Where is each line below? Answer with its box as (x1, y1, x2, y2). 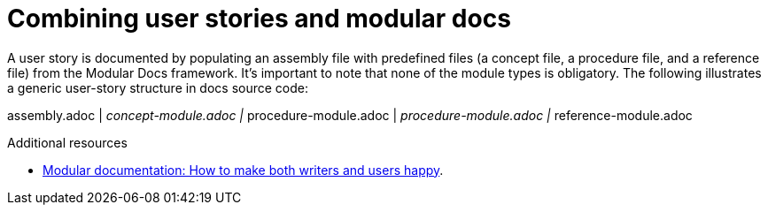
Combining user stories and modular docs (7, 4, 511, 34)
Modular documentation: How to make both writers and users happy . (43, 162, 444, 178)
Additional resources (7, 134, 128, 150)
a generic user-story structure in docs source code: (7, 79, 308, 95)
